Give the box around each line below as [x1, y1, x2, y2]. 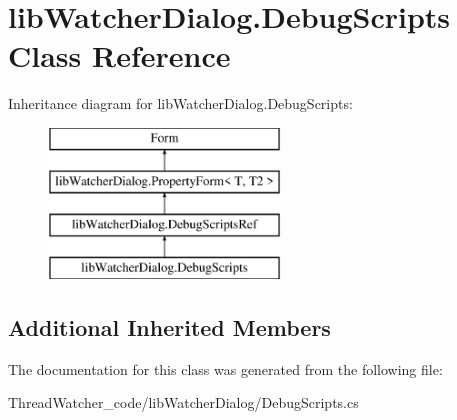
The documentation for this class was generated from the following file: [8, 358, 443, 379]
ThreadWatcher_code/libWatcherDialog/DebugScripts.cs [8, 392, 359, 413]
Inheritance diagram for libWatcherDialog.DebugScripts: [8, 93, 353, 114]
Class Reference [8, 35, 231, 76]
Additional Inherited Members [8, 312, 331, 343]
